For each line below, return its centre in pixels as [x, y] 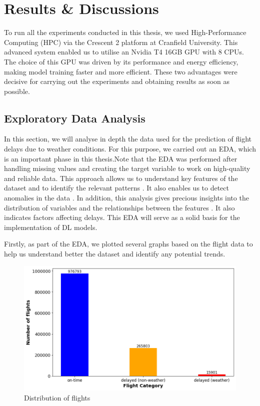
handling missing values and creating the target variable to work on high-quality [127, 168]
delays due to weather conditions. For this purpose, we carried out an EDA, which [130, 149]
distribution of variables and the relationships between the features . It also [119, 207]
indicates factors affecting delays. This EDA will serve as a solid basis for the [122, 217]
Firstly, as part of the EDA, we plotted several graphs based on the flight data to [128, 244]
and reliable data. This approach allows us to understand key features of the [121, 178]
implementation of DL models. [51, 227]
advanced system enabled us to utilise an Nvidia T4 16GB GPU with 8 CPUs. [124, 52]
